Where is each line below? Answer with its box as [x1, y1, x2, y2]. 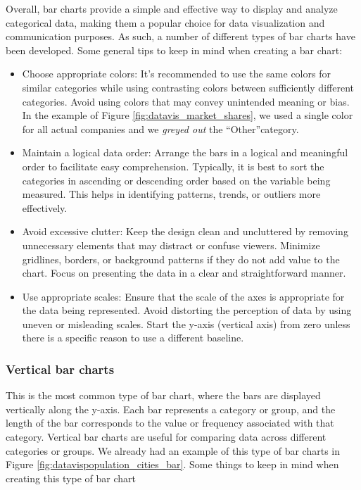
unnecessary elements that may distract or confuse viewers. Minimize [22, 237, 320, 252]
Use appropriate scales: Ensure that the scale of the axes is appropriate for [22, 289, 345, 303]
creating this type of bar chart [6, 470, 136, 485]
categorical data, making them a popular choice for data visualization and [6, 15, 325, 30]
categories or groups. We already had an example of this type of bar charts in [6, 443, 340, 458]
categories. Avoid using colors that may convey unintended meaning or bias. [22, 94, 350, 108]
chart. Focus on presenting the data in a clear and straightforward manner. [22, 265, 346, 280]
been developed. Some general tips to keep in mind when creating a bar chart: [6, 42, 343, 57]
